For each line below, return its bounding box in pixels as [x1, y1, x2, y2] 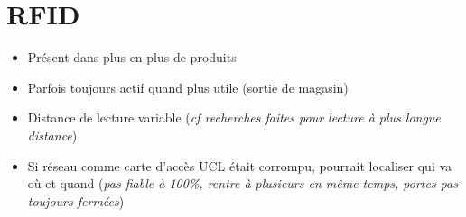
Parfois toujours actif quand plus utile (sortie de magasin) [27, 77, 349, 96]
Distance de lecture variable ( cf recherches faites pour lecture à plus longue [27, 108, 441, 127]
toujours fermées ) [27, 191, 125, 210]
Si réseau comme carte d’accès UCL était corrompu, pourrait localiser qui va [27, 156, 452, 175]
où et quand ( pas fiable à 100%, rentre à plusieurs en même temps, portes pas [27, 174, 458, 193]
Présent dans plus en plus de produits [27, 48, 237, 67]
